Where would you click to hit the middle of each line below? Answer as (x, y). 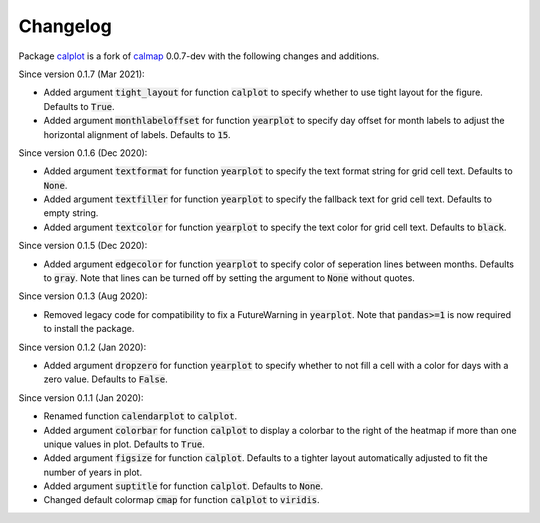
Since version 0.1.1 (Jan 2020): (81, 397)
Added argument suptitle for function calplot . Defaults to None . (183, 486)
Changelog (65, 26)
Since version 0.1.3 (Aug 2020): (83, 296)
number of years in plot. (93, 472)
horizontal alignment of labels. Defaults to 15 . (137, 134)
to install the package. (89, 329)
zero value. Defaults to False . (106, 379)
